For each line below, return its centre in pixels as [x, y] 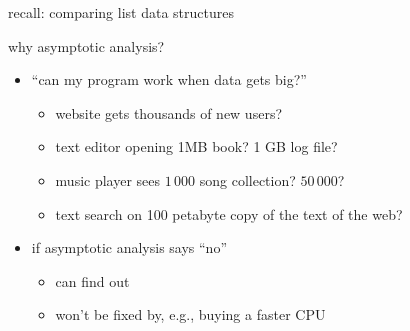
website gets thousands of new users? [169, 112]
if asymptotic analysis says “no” [129, 247]
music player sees [108, 179]
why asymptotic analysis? [86, 45]
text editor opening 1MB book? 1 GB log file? [196, 146]
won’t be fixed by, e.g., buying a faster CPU [190, 314]
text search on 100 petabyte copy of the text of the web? [229, 213]
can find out [92, 280]
